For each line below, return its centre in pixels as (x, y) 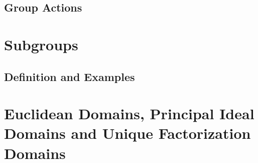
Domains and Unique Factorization (127, 133)
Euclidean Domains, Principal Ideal (129, 113)
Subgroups (41, 44)
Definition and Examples (70, 76)
